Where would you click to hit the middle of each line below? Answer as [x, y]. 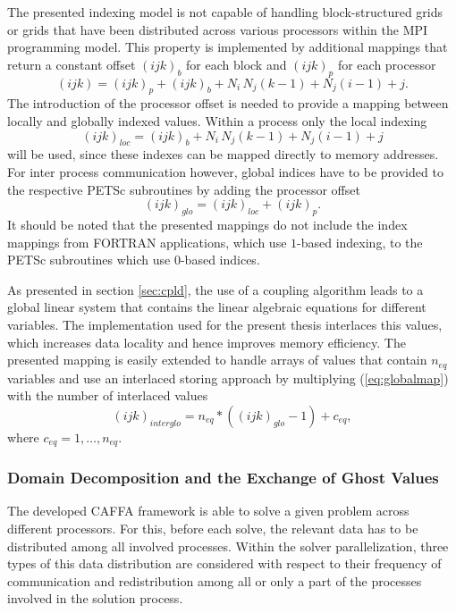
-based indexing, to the [360, 242]
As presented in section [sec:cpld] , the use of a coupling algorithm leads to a [215, 289]
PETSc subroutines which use [89, 260]
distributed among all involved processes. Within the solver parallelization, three [228, 546]
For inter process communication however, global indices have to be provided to [225, 171]
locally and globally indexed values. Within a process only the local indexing [217, 120]
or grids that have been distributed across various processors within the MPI [218, 29]
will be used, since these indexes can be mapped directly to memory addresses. [223, 154]
